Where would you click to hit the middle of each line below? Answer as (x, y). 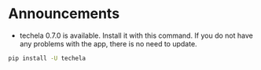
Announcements (64, 14)
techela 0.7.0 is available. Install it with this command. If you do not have (136, 35)
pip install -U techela (47, 58)
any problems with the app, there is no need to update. (108, 43)
